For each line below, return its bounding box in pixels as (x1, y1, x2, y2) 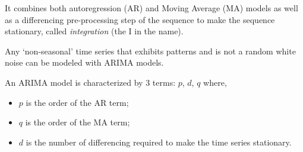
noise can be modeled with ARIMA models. (5, 56, 164, 69)
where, (203, 76, 227, 88)
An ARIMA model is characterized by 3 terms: (5, 76, 176, 88)
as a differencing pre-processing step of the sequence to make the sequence (5, 13, 275, 25)
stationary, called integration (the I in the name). (5, 25, 184, 37)
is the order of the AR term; (26, 96, 129, 108)
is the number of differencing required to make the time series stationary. (26, 135, 292, 148)
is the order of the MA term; (25, 116, 130, 128)
